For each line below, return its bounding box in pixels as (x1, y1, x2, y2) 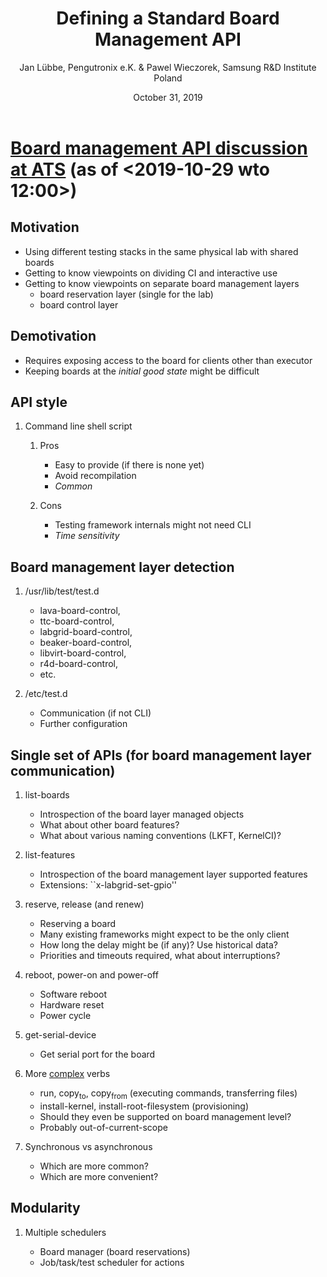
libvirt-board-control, (39, 647, 127, 659)
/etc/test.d (24, 688, 68, 700)
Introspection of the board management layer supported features (39, 868, 308, 880)
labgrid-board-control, (39, 626, 133, 638)
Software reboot (39, 988, 108, 1000)
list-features (24, 849, 76, 861)
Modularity (10, 1200, 81, 1217)
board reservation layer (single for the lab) (39, 288, 214, 300)
